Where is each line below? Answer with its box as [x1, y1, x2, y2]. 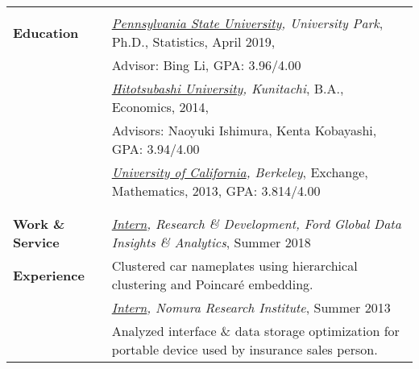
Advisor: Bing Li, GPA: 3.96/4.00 [111, 56, 301, 74]
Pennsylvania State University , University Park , [111, 14, 384, 32]
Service [13, 233, 60, 251]
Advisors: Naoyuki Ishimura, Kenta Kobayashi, [111, 121, 377, 139]
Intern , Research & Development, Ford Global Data [111, 214, 401, 233]
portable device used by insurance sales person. [111, 340, 378, 359]
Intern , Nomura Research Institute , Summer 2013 [111, 298, 391, 317]
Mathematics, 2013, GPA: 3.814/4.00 [111, 181, 321, 200]
